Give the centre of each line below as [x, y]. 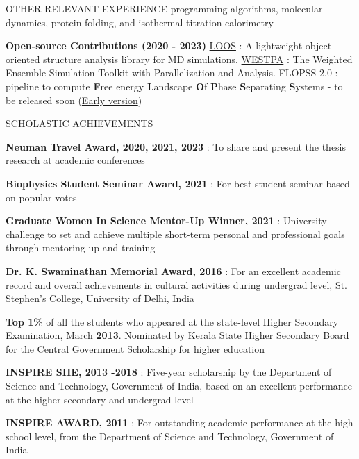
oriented [23, 59]
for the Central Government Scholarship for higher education [135, 348]
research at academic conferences [75, 160]
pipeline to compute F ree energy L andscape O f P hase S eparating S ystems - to [174, 86]
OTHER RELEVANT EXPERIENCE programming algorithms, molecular [164, 8]
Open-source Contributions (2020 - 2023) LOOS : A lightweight [154, 45]
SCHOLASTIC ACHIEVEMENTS [80, 123]
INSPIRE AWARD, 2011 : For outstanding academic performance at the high [179, 423]
